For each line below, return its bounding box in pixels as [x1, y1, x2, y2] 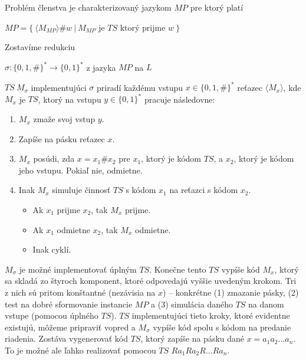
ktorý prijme [120, 24, 166, 32]
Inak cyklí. [32, 243, 71, 256]
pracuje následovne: [144, 93, 215, 105]
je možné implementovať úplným [19, 263, 137, 275]
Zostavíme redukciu [5, 41, 75, 53]
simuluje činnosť [52, 184, 111, 196]
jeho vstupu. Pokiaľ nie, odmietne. [18, 163, 143, 176]
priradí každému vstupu [96, 81, 183, 93]
